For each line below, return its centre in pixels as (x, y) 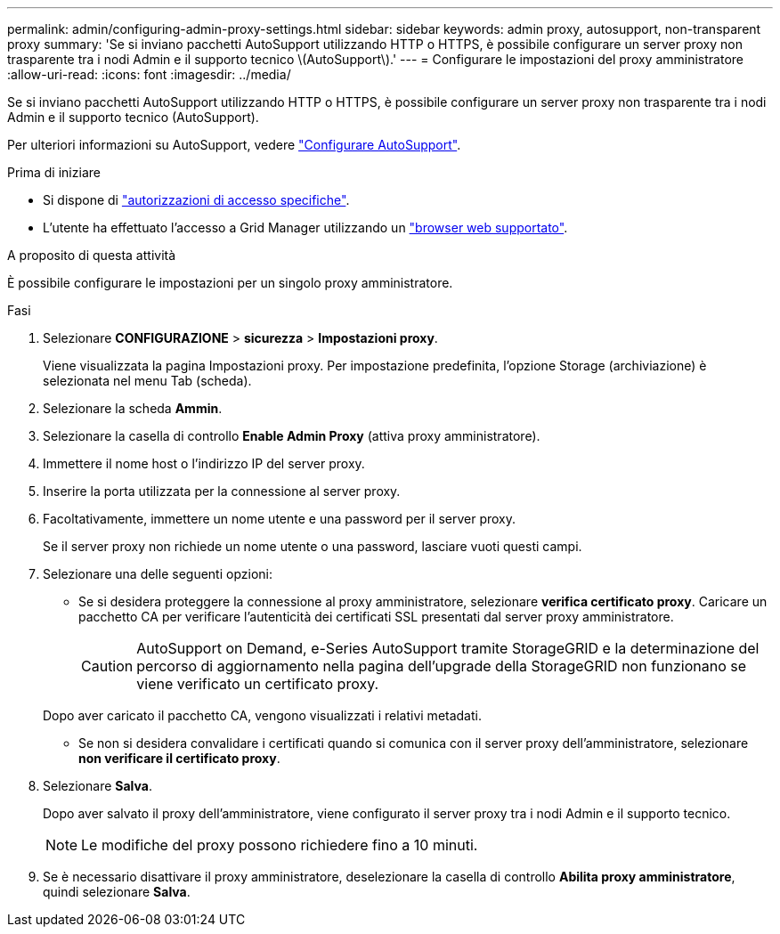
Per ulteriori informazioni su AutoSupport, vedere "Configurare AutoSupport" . (234, 145)
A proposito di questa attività (92, 255)
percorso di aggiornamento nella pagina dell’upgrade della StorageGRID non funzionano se (442, 666)
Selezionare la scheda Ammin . (133, 408)
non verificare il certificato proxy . (179, 758)
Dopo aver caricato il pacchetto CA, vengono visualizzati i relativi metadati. (262, 715)
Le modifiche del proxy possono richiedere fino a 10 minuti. (280, 845)
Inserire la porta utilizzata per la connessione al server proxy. (222, 491)
